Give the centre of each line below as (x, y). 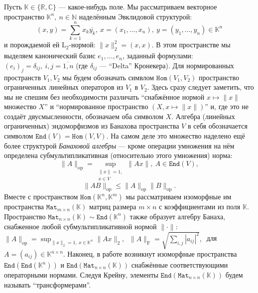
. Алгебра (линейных (203, 116)
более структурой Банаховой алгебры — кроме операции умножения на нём (119, 145)
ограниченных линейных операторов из (64, 87)
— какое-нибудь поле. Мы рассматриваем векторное (138, 6)
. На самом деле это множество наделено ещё (176, 136)
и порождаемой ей (32, 45)
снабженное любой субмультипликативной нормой (80, 226)
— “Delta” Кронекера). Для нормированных (167, 65)
